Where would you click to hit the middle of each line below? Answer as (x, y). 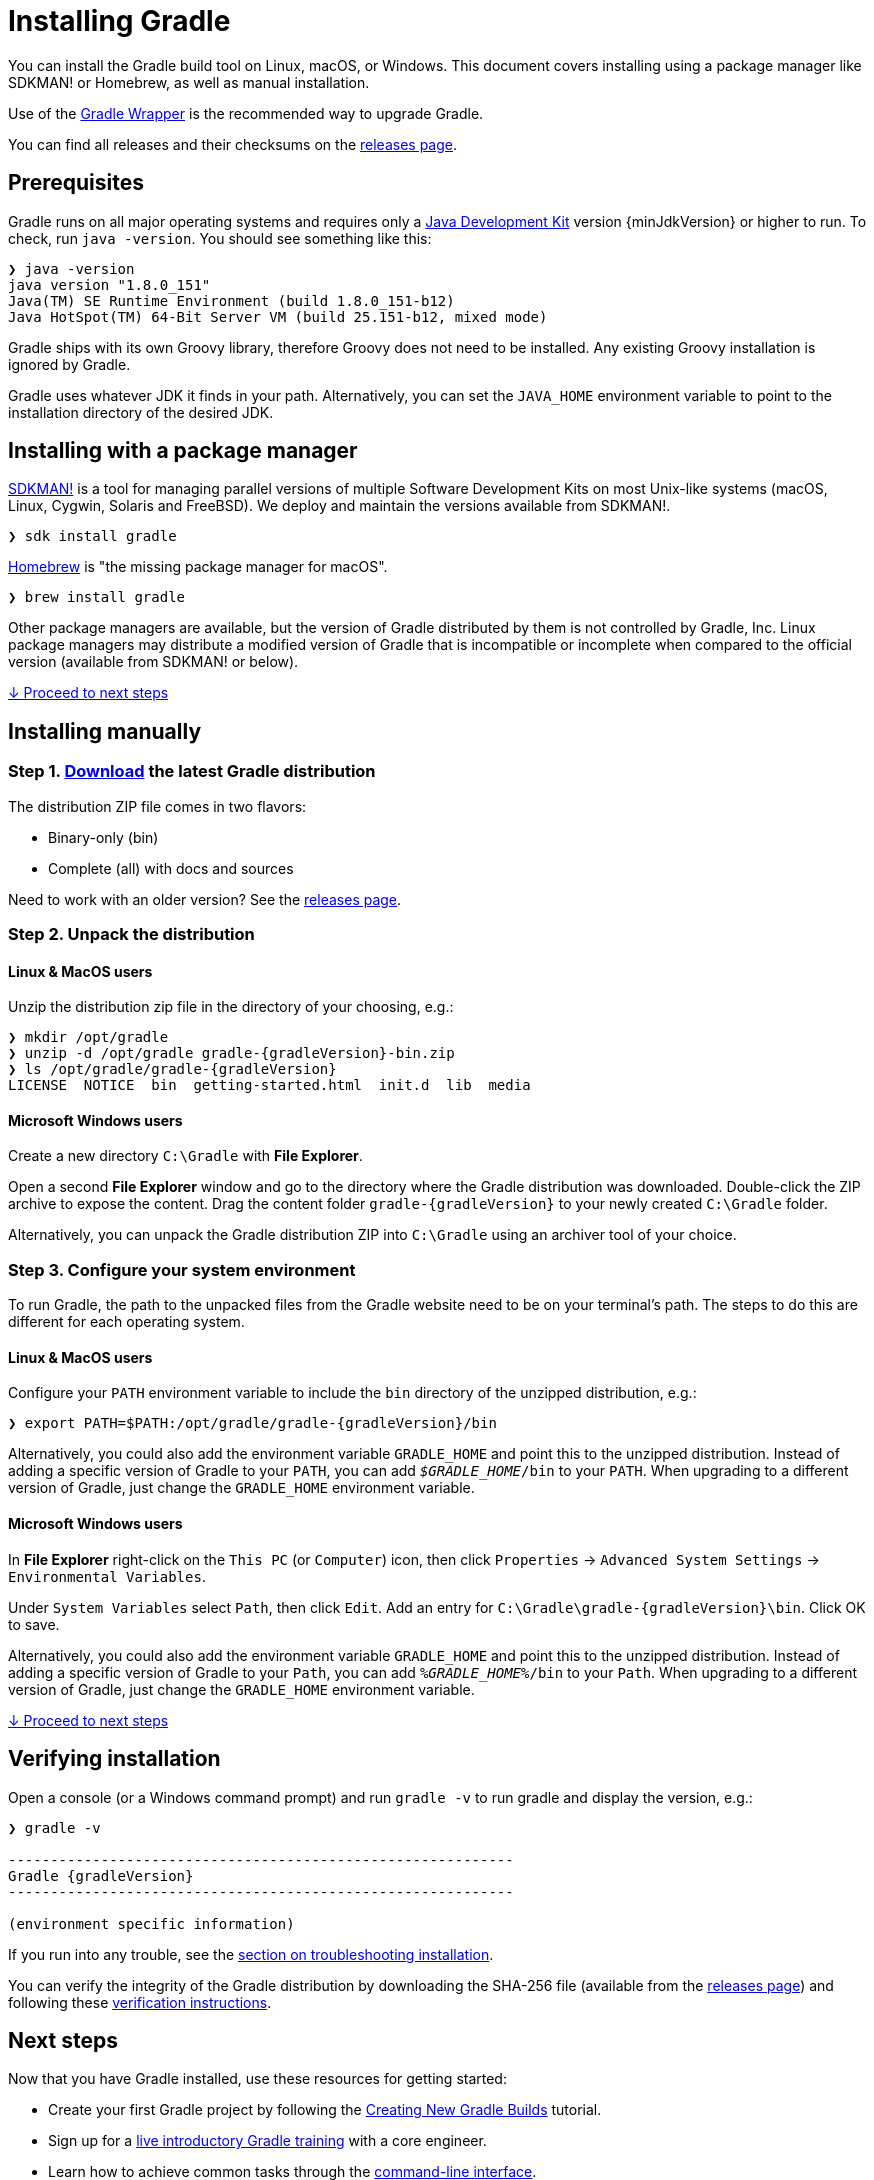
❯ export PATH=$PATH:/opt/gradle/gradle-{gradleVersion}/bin (252, 1423)
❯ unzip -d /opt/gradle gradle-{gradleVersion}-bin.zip (231, 1053)
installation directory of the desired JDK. (141, 412)
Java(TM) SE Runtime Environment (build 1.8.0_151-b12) (231, 300)
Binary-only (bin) (103, 837)
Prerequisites (76, 183)
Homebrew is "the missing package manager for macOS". (198, 567)
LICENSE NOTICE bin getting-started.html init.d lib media (269, 1085)
